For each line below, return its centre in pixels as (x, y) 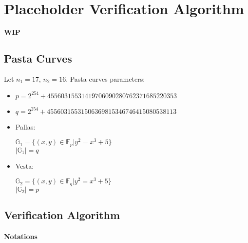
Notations (21, 236)
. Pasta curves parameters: (105, 78)
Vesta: (25, 166)
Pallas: (25, 126)
